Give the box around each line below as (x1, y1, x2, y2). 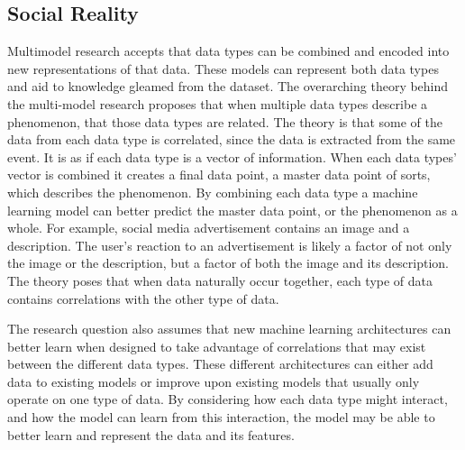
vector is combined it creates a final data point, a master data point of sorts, (7, 165, 431, 184)
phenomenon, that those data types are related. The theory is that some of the (7, 112, 443, 131)
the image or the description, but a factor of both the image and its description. (7, 253, 450, 272)
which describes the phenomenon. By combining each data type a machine (7, 182, 418, 201)
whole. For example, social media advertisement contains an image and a (7, 218, 410, 237)
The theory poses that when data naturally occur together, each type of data (7, 271, 433, 289)
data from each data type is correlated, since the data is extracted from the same (7, 130, 456, 149)
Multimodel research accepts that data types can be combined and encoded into (7, 41, 450, 60)
